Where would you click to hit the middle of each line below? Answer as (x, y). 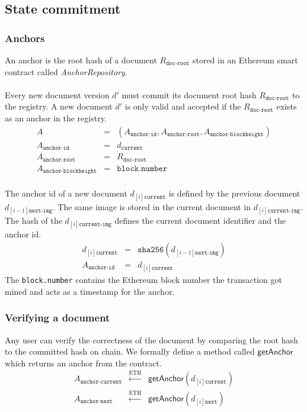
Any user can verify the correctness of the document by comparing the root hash (151, 339)
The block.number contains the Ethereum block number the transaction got (143, 280)
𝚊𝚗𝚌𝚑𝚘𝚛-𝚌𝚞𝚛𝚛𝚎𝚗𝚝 (101, 382)
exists (287, 106)
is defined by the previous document (234, 193)
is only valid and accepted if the (183, 106)
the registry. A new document (59, 106)
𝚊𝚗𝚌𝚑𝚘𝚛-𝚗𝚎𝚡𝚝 (97, 402)
